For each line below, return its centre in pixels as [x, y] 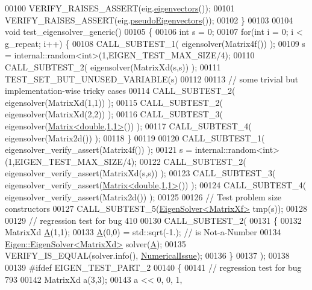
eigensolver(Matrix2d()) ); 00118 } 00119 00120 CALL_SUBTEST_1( [135, 137]
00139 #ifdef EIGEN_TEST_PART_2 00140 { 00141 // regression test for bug [153, 267]
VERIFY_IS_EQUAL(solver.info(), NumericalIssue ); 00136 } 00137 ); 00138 [147, 255]
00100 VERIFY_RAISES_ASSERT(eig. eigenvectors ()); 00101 [120, 8]
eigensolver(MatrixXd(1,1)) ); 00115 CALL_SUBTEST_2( [114, 102]
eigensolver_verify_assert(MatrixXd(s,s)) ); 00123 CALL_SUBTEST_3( [140, 173]
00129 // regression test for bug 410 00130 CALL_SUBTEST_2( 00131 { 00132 [153, 220]
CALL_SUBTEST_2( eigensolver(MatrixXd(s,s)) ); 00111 [113, 66]
